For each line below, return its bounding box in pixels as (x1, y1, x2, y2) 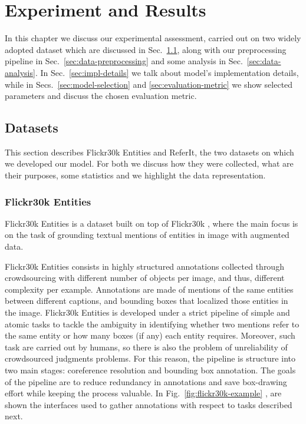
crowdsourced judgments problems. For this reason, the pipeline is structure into (5, 352, 295, 365)
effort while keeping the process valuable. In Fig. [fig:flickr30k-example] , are (5, 387, 282, 399)
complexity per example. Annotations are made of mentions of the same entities (5, 283, 294, 295)
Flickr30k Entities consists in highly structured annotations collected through (5, 260, 284, 272)
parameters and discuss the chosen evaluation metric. (5, 90, 197, 102)
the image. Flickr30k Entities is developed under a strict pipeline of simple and (5, 306, 290, 319)
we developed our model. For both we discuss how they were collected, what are (5, 157, 294, 170)
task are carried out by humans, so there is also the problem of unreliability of (5, 340, 288, 353)
